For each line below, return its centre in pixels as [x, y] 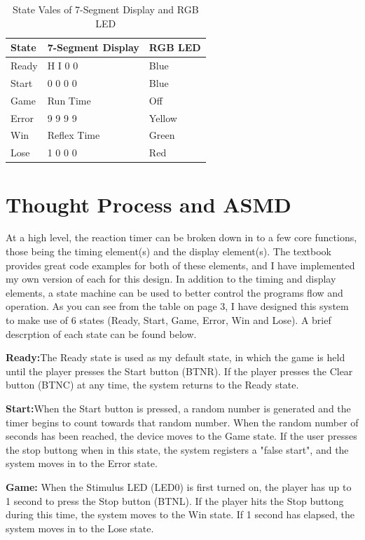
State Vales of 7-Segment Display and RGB [105, 9]
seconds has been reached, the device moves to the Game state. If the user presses [181, 436]
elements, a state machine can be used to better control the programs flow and [174, 292]
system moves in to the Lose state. [80, 528]
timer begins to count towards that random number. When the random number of [182, 422]
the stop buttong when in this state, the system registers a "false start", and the [177, 449]
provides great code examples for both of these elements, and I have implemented [180, 265]
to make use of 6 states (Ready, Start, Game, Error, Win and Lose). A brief [168, 320]
